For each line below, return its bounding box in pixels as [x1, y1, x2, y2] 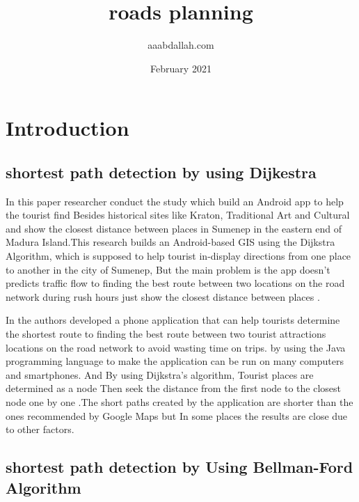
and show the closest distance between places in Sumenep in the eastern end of [6, 221, 342, 235]
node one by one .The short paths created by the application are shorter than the [6, 395, 353, 409]
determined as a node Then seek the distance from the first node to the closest [6, 381, 341, 395]
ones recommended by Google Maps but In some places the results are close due [6, 408, 348, 423]
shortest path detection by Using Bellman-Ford [6, 456, 353, 478]
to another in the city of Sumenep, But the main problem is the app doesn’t [6, 262, 330, 276]
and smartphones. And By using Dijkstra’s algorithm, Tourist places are [6, 367, 314, 382]
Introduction [6, 113, 129, 142]
